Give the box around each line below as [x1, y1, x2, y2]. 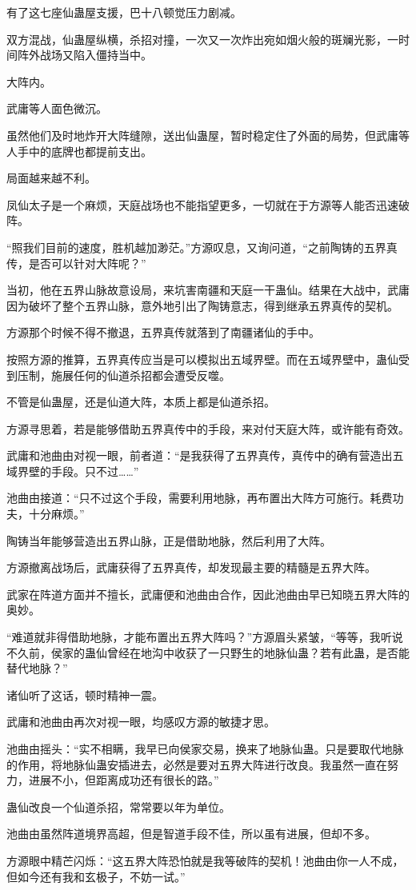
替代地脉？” [6, 660, 68, 676]
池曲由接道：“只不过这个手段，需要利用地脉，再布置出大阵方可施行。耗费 [6, 489, 393, 506]
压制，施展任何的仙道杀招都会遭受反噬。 [17, 366, 230, 383]
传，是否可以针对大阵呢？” [6, 254, 146, 271]
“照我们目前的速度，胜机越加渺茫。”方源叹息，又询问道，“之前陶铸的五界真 [6, 238, 398, 255]
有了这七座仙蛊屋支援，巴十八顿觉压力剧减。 [6, 4, 242, 20]
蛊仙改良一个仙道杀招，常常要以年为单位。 [6, 798, 230, 815]
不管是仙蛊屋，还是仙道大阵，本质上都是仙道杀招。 [6, 393, 275, 410]
